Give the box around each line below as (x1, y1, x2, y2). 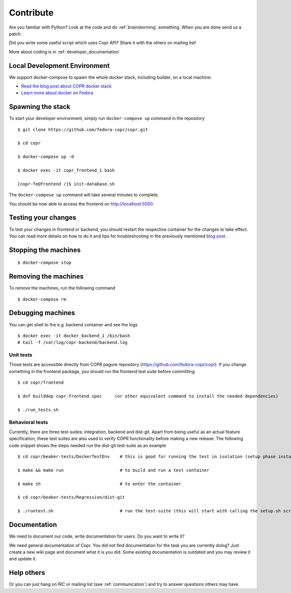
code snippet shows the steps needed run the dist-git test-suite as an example (9, 442, 166, 448)
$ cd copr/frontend (17, 380, 64, 386)
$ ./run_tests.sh (17, 407, 59, 412)
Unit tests (9, 352, 32, 358)
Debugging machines (9, 309, 75, 317)
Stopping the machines (9, 246, 81, 254)
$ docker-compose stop (17, 260, 72, 266)
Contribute (9, 7, 54, 18)
